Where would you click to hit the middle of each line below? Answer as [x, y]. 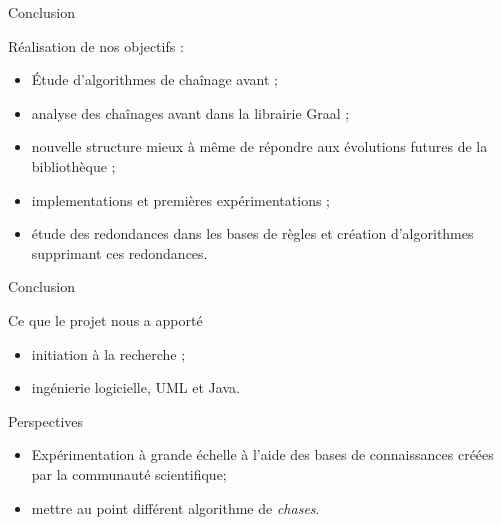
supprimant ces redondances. [119, 252]
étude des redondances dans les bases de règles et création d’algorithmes [252, 233]
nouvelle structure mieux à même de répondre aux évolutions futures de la [259, 146]
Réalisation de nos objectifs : [96, 45]
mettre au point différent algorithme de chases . [175, 507]
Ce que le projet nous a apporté [105, 319]
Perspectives [46, 420]
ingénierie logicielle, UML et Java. [135, 387]
